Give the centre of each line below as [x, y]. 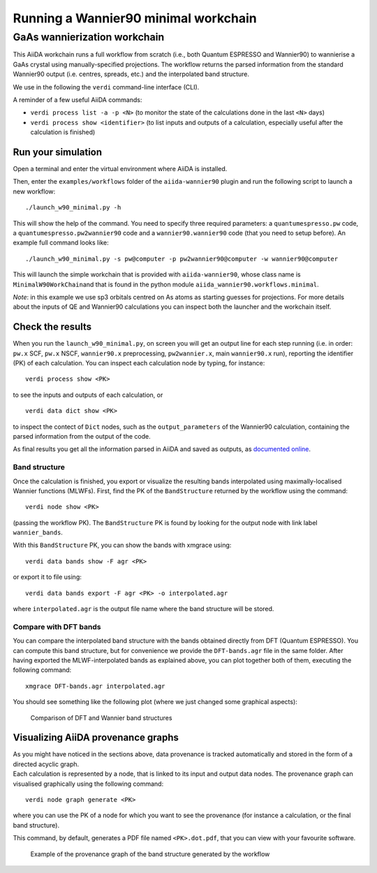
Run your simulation [58, 152]
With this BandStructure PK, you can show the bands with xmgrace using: [122, 545]
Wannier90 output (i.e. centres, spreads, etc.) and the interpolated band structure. [131, 74]
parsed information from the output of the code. [82, 436]
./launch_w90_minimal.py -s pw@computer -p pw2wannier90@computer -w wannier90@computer [182, 259]
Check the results [52, 327]
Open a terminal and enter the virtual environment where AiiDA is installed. [120, 169]
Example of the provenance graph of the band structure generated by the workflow [150, 854]
